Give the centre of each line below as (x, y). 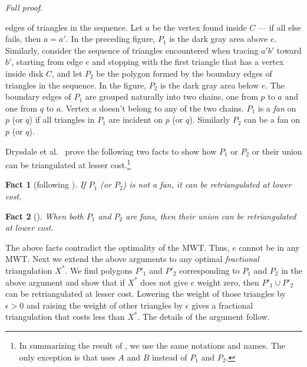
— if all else (280, 27)
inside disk (24, 73)
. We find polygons (99, 270)
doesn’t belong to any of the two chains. (171, 108)
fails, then (23, 39)
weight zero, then (228, 282)
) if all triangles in (62, 119)
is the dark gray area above (219, 39)
